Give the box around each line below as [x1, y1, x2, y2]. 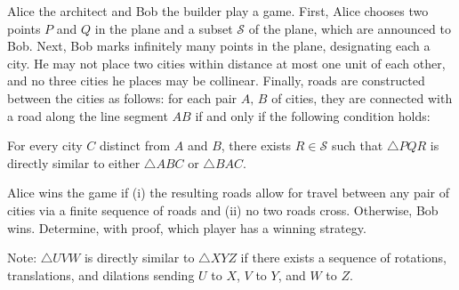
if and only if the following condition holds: [195, 106, 431, 125]
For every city [7, 136, 83, 155]
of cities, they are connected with [271, 88, 453, 107]
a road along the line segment [7, 106, 168, 125]
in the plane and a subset [94, 19, 233, 37]
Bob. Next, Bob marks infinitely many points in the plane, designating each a [7, 36, 431, 55]
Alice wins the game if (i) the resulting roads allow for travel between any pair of [7, 183, 450, 202]
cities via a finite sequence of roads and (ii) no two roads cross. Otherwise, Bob [7, 200, 439, 219]
